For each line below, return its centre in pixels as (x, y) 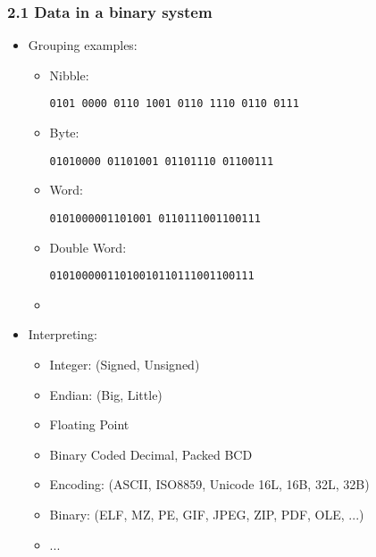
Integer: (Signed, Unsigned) (125, 364)
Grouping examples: (83, 45)
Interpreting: (63, 334)
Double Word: (88, 247)
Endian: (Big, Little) (106, 394)
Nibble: (69, 75)
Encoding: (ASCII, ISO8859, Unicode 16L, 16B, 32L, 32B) (209, 484)
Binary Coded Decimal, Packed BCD (151, 454)
